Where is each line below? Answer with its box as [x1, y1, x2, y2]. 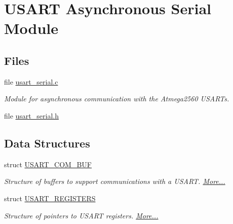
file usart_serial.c [4, 76, 58, 87]
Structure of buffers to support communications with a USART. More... [4, 176, 225, 186]
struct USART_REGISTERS [4, 193, 96, 203]
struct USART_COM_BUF [4, 159, 92, 169]
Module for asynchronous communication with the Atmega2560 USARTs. [4, 93, 229, 104]
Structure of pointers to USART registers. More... [4, 210, 159, 220]
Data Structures [4, 135, 90, 151]
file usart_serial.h [4, 110, 59, 121]
